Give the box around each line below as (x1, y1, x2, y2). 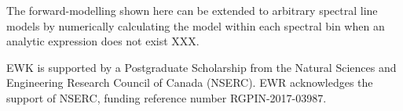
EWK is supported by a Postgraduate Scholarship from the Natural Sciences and (6, 59, 397, 75)
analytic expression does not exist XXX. (6, 33, 200, 49)
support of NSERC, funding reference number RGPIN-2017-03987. (6, 89, 327, 106)
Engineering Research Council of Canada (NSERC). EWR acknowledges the (6, 74, 373, 91)
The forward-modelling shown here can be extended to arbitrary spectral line (6, 2, 378, 18)
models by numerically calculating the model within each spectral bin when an (6, 17, 385, 34)
